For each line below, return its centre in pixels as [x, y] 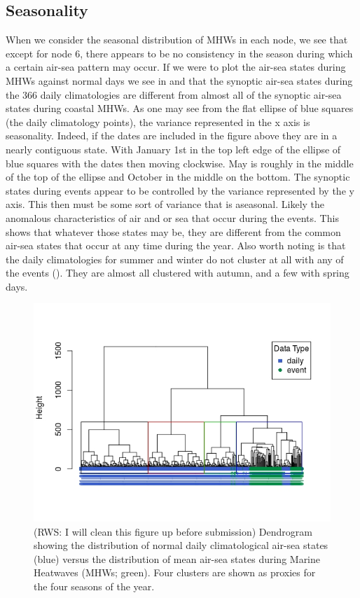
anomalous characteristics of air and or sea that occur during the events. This [172, 217]
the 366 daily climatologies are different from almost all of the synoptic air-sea [174, 94]
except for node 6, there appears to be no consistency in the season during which [179, 53]
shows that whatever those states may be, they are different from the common [173, 231]
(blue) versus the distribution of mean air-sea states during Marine [177, 558]
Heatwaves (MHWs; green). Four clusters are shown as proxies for [175, 572]
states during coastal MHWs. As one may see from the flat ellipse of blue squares [180, 108]
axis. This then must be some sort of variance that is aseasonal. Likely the [165, 204]
